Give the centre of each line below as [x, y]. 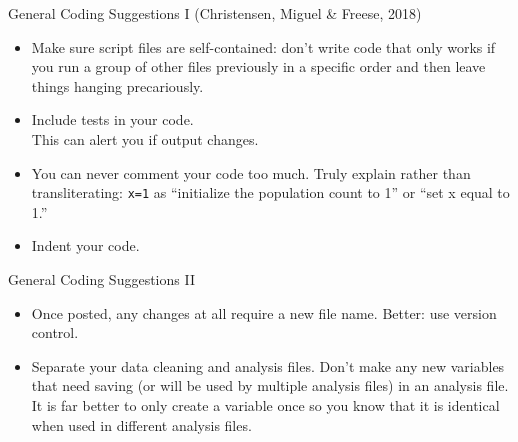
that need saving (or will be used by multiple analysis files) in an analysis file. [270, 385]
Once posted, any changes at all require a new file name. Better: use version [264, 312]
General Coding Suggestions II [101, 279]
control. [55, 332]
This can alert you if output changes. [145, 138]
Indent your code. [85, 245]
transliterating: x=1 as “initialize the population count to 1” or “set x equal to [270, 192]
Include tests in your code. [112, 119]
